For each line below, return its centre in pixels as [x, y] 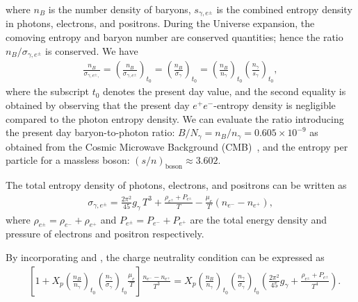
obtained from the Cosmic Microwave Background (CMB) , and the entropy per [177, 146]
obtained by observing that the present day [98, 104]
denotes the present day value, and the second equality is [225, 91]
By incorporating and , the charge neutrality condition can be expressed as [165, 257]
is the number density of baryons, [120, 9]
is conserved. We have [92, 50]
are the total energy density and [259, 219]
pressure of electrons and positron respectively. [105, 234]
